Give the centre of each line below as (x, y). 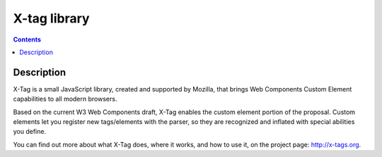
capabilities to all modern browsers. (65, 99)
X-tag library (51, 18)
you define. (29, 132)
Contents (27, 39)
